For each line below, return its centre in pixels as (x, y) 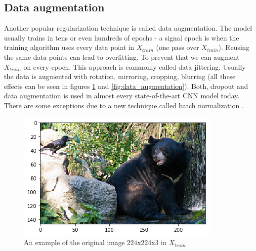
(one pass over (177, 47)
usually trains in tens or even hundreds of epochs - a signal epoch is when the (122, 37)
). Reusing (234, 47)
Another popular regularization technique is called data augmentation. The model (128, 28)
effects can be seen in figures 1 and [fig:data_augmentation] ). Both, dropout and (126, 86)
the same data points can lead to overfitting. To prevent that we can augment (122, 57)
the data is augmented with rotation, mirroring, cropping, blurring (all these (120, 76)
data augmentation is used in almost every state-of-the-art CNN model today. (122, 96)
